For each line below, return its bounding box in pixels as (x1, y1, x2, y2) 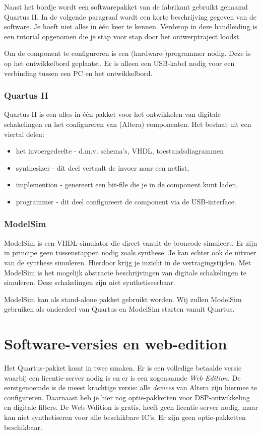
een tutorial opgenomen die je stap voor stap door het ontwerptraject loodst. (4, 31, 241, 41)
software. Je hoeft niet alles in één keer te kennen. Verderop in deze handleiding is (4, 21, 257, 32)
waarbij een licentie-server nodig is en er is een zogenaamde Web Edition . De (4, 372, 241, 383)
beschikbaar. (4, 421, 42, 432)
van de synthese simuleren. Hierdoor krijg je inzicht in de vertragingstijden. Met (4, 257, 251, 267)
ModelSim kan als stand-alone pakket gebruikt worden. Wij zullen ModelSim (4, 294, 242, 304)
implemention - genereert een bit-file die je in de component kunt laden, (16, 179, 238, 190)
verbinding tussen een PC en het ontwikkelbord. (4, 67, 153, 78)
